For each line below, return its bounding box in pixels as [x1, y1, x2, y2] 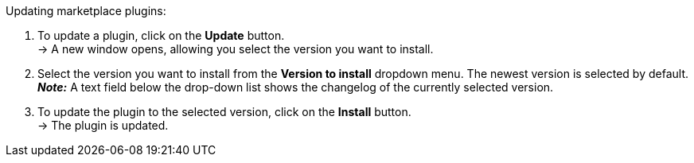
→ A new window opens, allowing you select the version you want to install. [37, 42, 434, 56]
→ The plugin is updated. [37, 118, 169, 132]
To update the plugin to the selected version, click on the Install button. [37, 105, 411, 118]
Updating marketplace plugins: [6, 4, 166, 17]
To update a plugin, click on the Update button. [37, 29, 285, 42]
